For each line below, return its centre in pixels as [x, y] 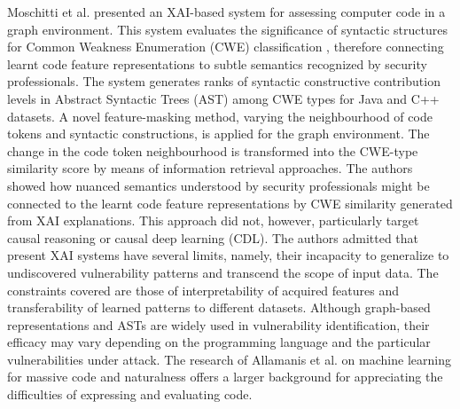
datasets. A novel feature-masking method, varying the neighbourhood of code [220, 116]
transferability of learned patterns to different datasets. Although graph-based [219, 307]
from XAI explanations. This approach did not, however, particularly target [213, 220]
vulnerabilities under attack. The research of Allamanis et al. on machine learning [229, 359]
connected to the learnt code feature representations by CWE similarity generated [230, 203]
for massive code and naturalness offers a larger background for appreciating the [225, 377]
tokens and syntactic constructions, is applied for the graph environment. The [218, 134]
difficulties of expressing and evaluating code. [130, 394]
